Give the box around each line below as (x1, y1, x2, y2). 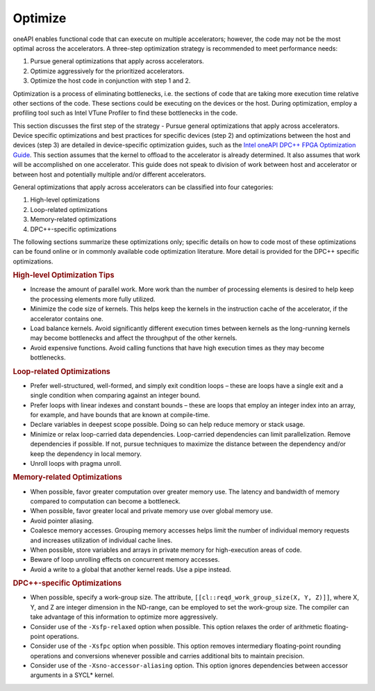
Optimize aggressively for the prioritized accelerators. (30, 67, 185, 75)
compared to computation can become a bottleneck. (30, 497, 181, 505)
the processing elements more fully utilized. (30, 295, 156, 303)
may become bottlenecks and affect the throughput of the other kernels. (30, 334, 237, 342)
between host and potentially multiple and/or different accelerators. (12, 170, 206, 179)
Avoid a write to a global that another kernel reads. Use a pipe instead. (30, 565, 232, 574)
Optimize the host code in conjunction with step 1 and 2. (30, 76, 191, 85)
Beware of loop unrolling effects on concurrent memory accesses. (30, 555, 220, 564)
